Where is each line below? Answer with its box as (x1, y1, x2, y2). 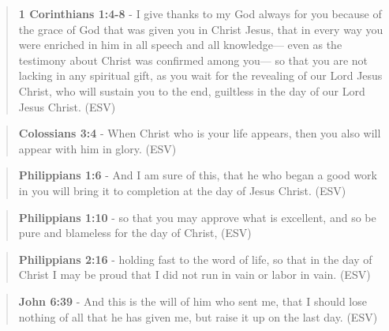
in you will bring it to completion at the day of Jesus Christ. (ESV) (18, 182, 346, 198)
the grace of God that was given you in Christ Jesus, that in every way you (18, 21, 383, 37)
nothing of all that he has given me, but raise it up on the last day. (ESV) (18, 308, 378, 325)
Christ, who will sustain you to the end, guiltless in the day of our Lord (18, 82, 365, 99)
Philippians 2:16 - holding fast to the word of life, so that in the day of (18, 250, 372, 267)
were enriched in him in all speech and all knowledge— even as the (18, 36, 342, 53)
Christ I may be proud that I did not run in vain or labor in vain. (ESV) (18, 266, 371, 283)
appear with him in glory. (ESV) (18, 140, 177, 156)
